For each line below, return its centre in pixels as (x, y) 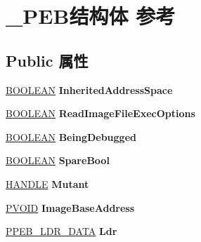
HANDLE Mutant (47, 183)
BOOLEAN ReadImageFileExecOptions (100, 113)
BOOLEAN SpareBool (58, 160)
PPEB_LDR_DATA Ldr (61, 231)
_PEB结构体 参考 (91, 16)
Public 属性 (47, 60)
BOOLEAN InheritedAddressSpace (89, 89)
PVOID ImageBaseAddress (70, 207)
